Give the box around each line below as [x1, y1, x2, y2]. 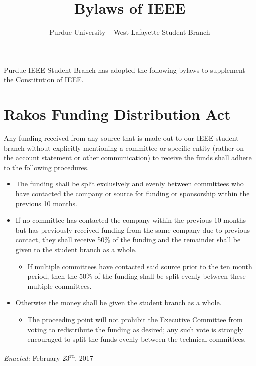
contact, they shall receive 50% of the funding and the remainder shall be [15, 234, 241, 245]
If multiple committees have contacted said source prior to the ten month [27, 261, 252, 271]
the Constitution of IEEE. [4, 74, 84, 85]
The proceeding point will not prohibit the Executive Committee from [27, 314, 243, 324]
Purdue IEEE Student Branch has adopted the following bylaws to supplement [4, 64, 245, 75]
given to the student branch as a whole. [15, 244, 137, 254]
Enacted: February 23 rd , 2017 [4, 351, 93, 363]
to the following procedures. [4, 162, 89, 172]
